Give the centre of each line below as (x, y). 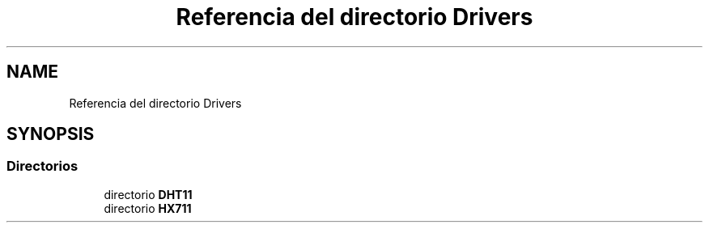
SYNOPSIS (51, 134)
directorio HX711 (148, 208)
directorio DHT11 (148, 194)
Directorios (42, 166)
